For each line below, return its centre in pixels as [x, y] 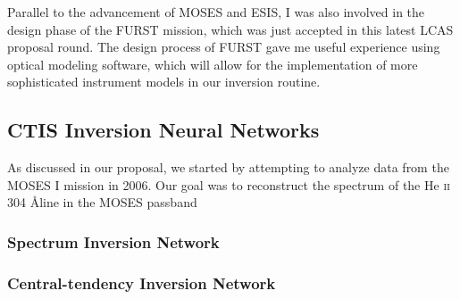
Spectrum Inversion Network [113, 241]
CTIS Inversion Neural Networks [163, 130]
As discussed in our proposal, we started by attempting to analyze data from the [228, 167]
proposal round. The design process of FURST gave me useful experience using [224, 47]
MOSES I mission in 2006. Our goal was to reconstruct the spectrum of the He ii [229, 184]
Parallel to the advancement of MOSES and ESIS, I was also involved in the [216, 12]
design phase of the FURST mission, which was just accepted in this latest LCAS [230, 29]
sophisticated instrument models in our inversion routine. [164, 82]
